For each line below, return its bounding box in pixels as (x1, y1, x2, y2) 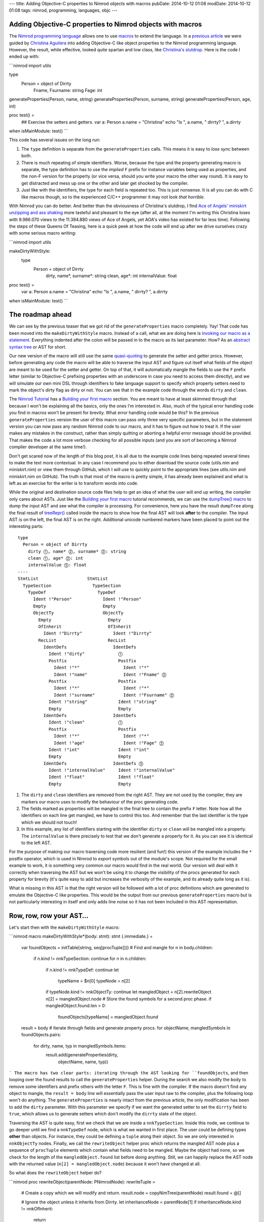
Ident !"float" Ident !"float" (48, 774, 154, 780)
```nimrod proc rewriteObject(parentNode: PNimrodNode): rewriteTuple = (9, 1178, 156, 1185)
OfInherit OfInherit (38, 624, 132, 629)
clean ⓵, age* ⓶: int (27, 555, 83, 561)
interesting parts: (9, 524, 44, 529)
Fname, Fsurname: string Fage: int (33, 87, 103, 93)
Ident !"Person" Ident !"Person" (33, 596, 142, 602)
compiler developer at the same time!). (9, 444, 87, 450)
